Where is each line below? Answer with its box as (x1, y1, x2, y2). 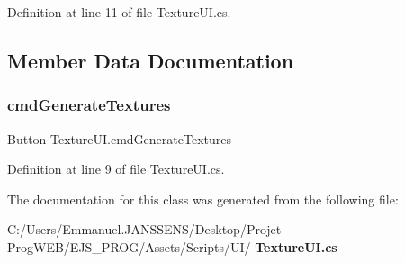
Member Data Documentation (7, 46, 294, 74)
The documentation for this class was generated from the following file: (7, 189, 399, 208)
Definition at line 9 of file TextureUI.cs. (7, 159, 225, 178)
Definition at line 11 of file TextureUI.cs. (7, 3, 231, 21)
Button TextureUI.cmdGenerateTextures (7, 129, 231, 148)
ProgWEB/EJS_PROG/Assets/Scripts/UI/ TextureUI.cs (7, 237, 337, 256)
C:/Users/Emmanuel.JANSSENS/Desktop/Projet (7, 220, 282, 239)
